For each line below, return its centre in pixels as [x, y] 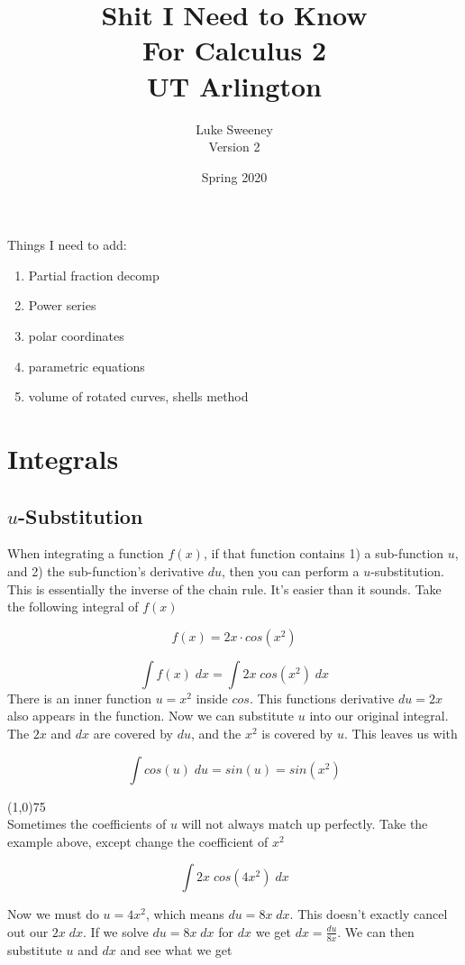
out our [28, 931]
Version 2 [234, 147]
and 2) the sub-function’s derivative [105, 571]
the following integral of [73, 607]
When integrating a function [86, 553]
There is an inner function [80, 698]
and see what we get [176, 949]
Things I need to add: [67, 245]
